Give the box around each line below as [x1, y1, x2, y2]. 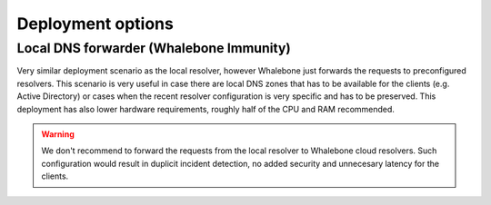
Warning [41, 128, 75, 140]
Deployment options [16, 14, 175, 34]
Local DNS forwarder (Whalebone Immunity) [16, 40, 291, 56]
